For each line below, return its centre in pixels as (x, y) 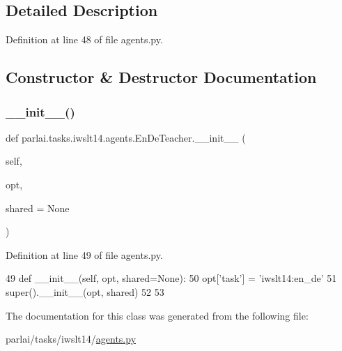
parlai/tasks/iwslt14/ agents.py (71, 339)
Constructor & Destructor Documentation (161, 77)
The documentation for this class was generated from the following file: (157, 315)
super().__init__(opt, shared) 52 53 (85, 291)
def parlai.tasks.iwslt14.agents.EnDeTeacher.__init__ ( (126, 137)
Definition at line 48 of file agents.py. (84, 39)
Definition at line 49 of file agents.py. (84, 254)
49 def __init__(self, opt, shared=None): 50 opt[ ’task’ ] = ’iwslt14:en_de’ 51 (171, 278)
